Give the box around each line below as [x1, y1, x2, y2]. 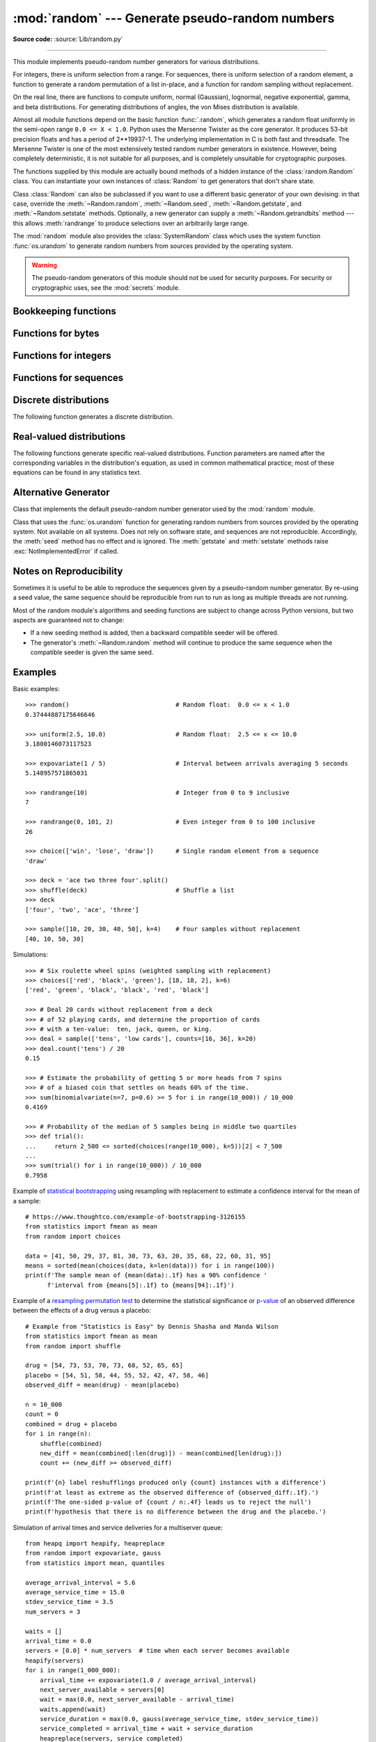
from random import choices [25, 1232, 121, 1240]
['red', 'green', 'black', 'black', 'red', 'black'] [25, 986, 209, 994]
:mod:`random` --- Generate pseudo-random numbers [13, 10, 335, 26]
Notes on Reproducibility [13, 565, 123, 577]
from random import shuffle [25, 1342, 121, 1350]
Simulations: [13, 950, 49, 959]
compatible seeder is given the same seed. [30, 648, 154, 656]
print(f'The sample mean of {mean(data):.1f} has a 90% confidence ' [25, 1272, 268, 1279]
